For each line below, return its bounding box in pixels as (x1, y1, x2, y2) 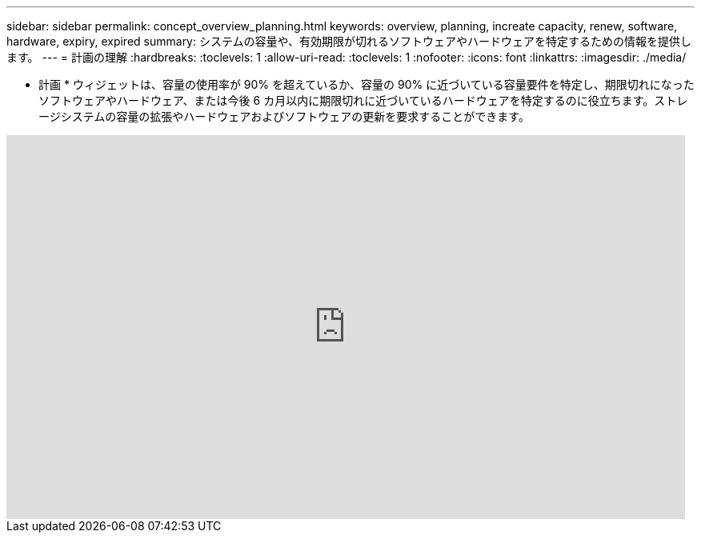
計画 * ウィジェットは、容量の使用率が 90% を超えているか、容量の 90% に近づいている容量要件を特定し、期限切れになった (38, 78, 695, 91)
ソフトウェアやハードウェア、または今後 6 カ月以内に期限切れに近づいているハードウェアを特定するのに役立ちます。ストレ (38, 94, 688, 107)
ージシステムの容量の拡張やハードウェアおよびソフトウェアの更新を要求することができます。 (38, 110, 530, 123)
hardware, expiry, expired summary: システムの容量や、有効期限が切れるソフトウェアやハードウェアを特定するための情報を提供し (6, 34, 692, 48)
